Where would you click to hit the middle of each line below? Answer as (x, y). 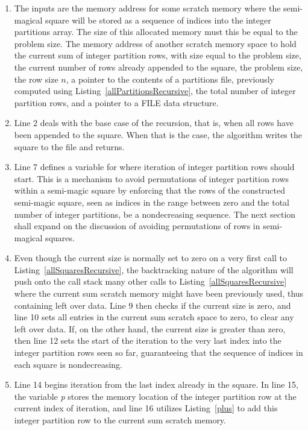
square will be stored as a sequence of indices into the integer (158, 20)
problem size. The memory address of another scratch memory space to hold (155, 43)
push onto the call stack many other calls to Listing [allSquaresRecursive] (150, 281)
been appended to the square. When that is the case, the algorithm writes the (158, 134)
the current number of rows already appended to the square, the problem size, (159, 67)
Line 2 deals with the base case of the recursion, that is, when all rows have (154, 123)
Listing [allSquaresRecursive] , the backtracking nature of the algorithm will (154, 269)
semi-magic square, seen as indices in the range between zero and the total (152, 202)
